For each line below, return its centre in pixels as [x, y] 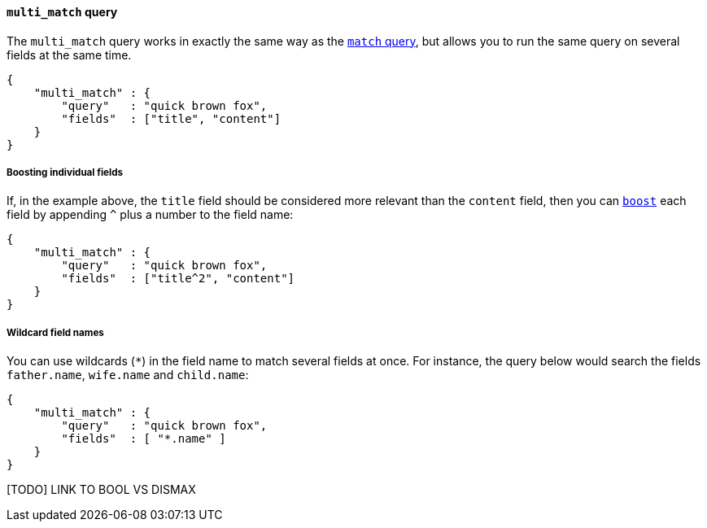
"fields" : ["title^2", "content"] [178, 279]
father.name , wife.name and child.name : [128, 375]
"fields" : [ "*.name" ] [144, 439]
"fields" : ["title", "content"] [171, 118]
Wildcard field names [55, 332]
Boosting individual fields [65, 172]
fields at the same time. [69, 55]
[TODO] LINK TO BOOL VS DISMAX [101, 490]
